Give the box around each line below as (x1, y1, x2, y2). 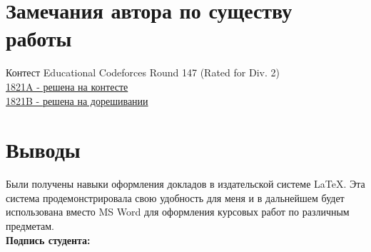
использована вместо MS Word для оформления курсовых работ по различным (6, 204, 350, 219)
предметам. (6, 218, 54, 233)
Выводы (6, 135, 81, 164)
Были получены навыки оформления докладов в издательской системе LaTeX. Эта (6, 176, 365, 191)
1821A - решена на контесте (6, 79, 128, 94)
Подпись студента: (6, 232, 91, 247)
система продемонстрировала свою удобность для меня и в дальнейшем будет (6, 190, 345, 205)
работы (6, 24, 72, 53)
